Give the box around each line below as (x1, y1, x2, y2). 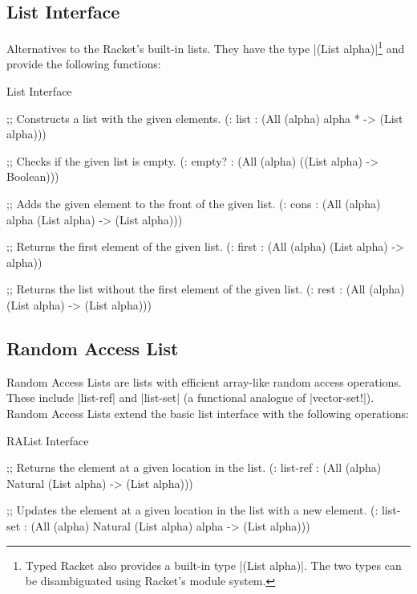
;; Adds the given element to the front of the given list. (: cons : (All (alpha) (6, 195, 381, 212)
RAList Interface (6, 432, 89, 449)
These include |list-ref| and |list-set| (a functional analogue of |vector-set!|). (6, 389, 374, 406)
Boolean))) (6, 168, 59, 185)
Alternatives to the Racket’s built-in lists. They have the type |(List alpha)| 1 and (6, 38, 405, 56)
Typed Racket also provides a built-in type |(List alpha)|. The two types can (25, 556, 402, 573)
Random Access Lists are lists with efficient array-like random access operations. (6, 373, 402, 390)
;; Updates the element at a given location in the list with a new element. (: (6, 502, 379, 518)
